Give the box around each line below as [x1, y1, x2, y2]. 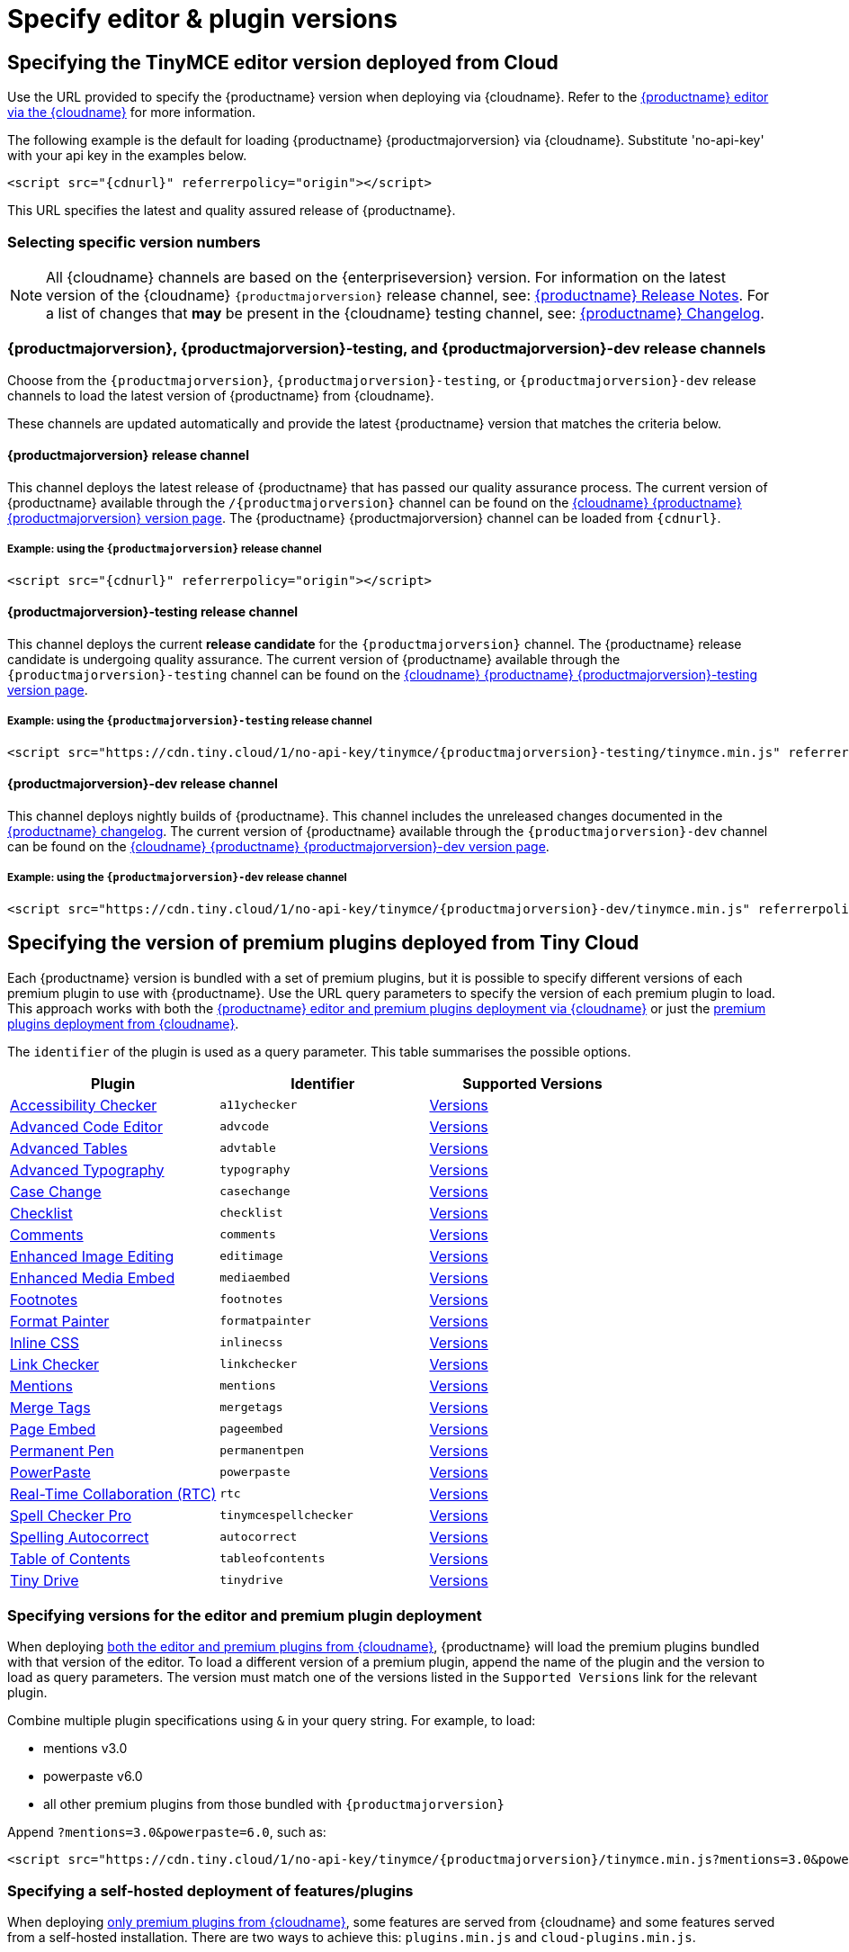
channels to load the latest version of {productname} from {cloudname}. [7, 387, 434, 403]
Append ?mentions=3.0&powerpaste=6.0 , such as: [7, 1824, 326, 1840]
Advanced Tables [10, 1138, 128, 1157]
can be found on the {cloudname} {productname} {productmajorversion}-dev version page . [7, 838, 550, 854]
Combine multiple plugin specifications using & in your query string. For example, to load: [7, 1713, 536, 1729]
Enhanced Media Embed [10, 1268, 175, 1287]
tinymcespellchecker [219, 1508, 353, 1523]
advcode [219, 1120, 269, 1134]
